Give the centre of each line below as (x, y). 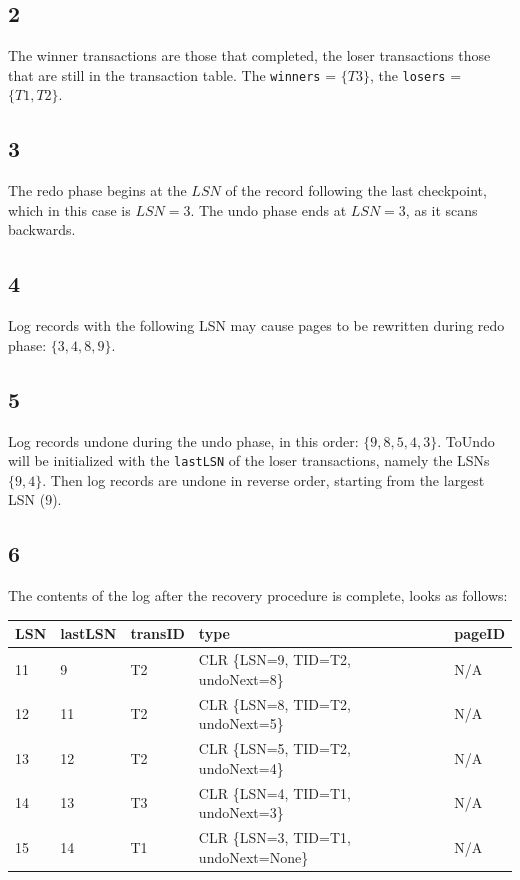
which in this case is (69, 209)
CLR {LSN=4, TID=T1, (274, 792)
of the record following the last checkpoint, (356, 190)
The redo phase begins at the (97, 190)
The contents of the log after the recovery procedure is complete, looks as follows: (258, 595)
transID (157, 633)
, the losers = (415, 74)
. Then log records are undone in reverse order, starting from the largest (263, 479)
